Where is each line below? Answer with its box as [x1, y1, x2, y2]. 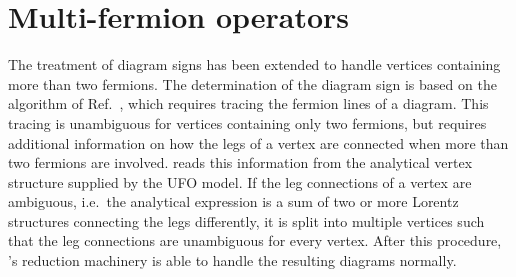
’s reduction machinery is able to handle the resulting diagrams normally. [8, 250, 457, 271]
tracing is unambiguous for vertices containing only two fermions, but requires [8, 112, 487, 133]
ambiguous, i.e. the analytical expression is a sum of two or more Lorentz [8, 191, 459, 212]
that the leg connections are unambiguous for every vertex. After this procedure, [8, 230, 502, 251]
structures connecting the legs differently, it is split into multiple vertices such [8, 210, 485, 231]
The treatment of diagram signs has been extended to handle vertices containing [8, 54, 501, 75]
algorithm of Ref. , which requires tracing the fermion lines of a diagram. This [8, 93, 489, 114]
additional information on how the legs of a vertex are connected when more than [8, 132, 509, 153]
